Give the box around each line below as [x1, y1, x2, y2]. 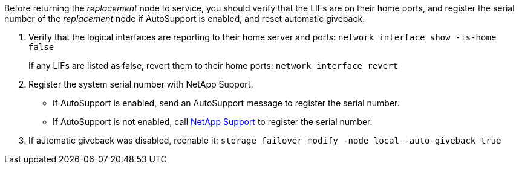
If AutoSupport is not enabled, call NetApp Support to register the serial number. [53, 116, 373, 127]
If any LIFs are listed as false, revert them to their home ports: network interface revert [28, 60, 398, 71]
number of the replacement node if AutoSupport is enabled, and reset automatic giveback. [4, 13, 365, 24]
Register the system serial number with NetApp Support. [28, 79, 253, 89]
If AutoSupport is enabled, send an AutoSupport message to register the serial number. [53, 98, 400, 108]
